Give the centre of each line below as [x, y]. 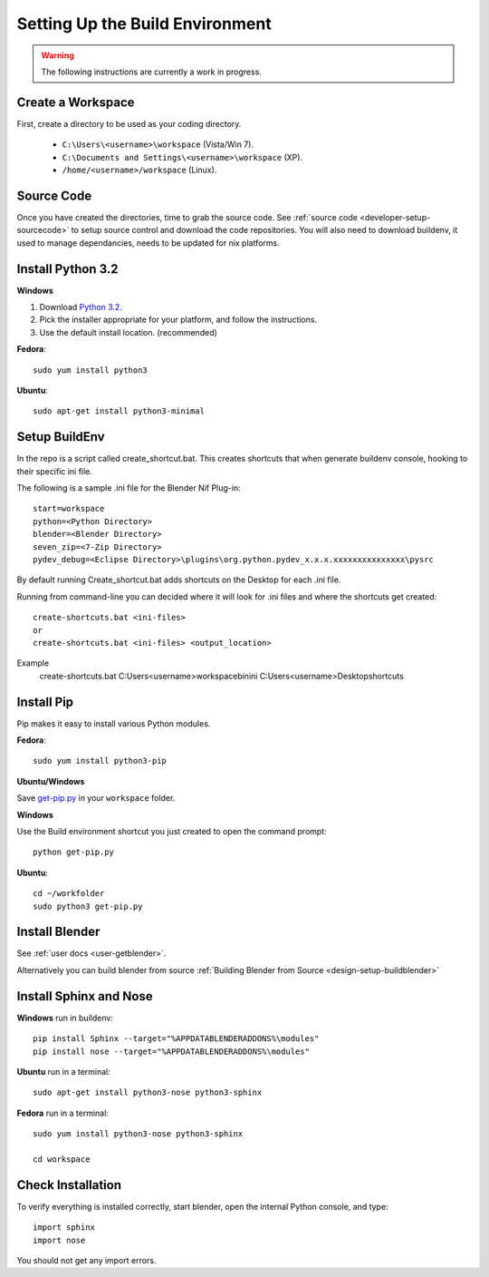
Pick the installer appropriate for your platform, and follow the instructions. [178, 320]
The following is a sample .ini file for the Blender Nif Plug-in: [129, 488]
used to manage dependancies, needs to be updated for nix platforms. [148, 243]
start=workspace [69, 509]
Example [33, 663]
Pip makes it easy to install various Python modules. [114, 723]
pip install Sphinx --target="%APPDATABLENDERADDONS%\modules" [176, 1039]
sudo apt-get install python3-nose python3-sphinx [148, 1092]
